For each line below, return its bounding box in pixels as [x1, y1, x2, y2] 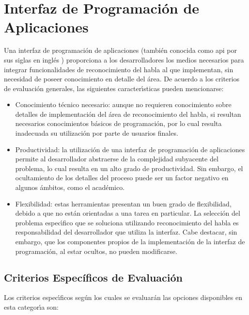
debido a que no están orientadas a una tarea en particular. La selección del [15, 208, 240, 218]
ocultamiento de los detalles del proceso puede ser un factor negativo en [15, 173, 229, 183]
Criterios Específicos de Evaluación [4, 269, 183, 284]
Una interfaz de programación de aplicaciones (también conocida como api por [4, 45, 237, 55]
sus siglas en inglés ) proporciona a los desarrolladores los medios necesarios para [4, 54, 244, 64]
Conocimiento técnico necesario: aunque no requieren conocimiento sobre [15, 99, 232, 110]
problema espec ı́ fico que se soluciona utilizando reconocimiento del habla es [15, 217, 239, 227]
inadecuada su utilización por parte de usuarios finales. [15, 128, 178, 138]
